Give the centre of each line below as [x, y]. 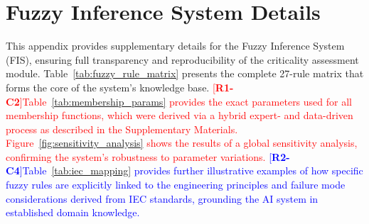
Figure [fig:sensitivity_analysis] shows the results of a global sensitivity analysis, [182, 143]
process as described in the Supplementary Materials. [122, 129]
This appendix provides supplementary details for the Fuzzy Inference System [175, 46]
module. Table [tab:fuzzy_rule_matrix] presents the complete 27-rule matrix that [185, 73]
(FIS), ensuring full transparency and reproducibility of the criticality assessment [182, 59]
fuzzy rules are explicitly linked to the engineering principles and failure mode [176, 185]
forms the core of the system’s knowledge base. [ [111, 87]
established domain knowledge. [73, 212]
